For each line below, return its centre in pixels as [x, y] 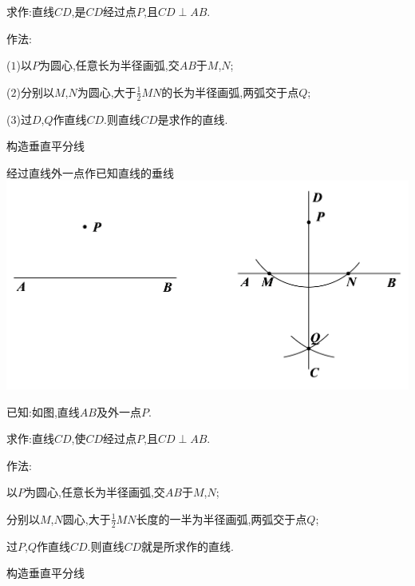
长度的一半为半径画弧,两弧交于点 [221, 518]
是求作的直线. [193, 119]
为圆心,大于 [107, 92]
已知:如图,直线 [43, 411]
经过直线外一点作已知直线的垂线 [90, 172]
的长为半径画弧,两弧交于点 [230, 92]
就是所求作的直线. [188, 546]
